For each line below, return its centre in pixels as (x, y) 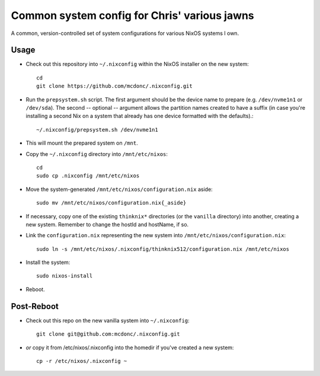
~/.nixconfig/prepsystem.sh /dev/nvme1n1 (97, 130)
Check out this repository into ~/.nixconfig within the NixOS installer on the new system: (137, 64)
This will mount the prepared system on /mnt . (82, 143)
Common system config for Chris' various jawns (132, 15)
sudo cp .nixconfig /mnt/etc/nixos (88, 176)
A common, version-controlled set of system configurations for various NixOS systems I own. (125, 33)
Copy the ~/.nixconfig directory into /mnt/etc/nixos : (97, 154)
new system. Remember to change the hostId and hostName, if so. (107, 224)
